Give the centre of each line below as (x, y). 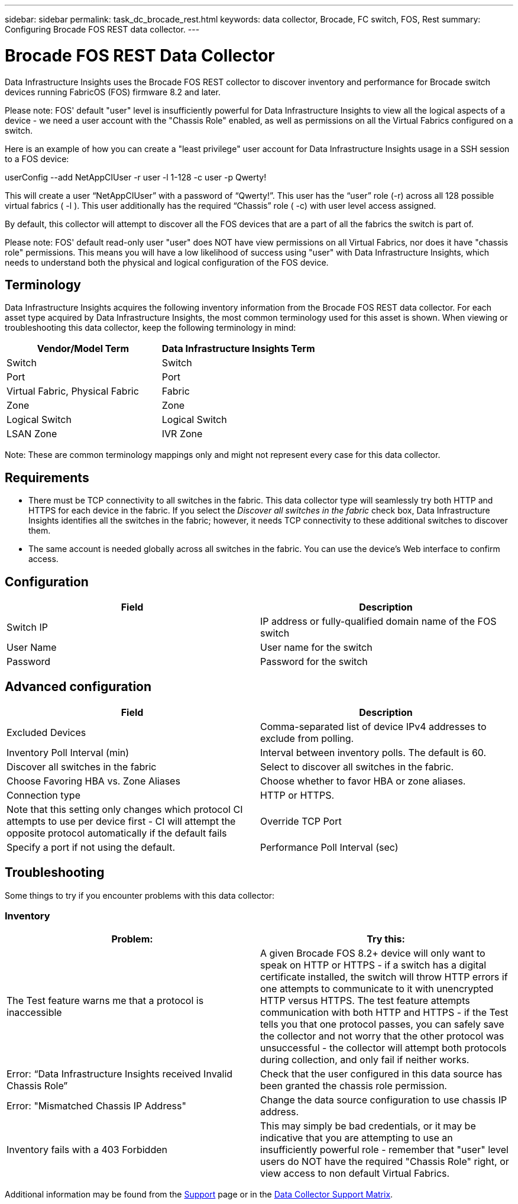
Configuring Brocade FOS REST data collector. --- (102, 29)
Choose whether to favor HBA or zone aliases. (363, 781)
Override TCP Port (301, 821)
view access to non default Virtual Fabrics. (355, 1174)
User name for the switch (316, 648)
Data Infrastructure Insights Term (238, 349)
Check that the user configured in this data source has (381, 1074)
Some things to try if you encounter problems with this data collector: (140, 895)
